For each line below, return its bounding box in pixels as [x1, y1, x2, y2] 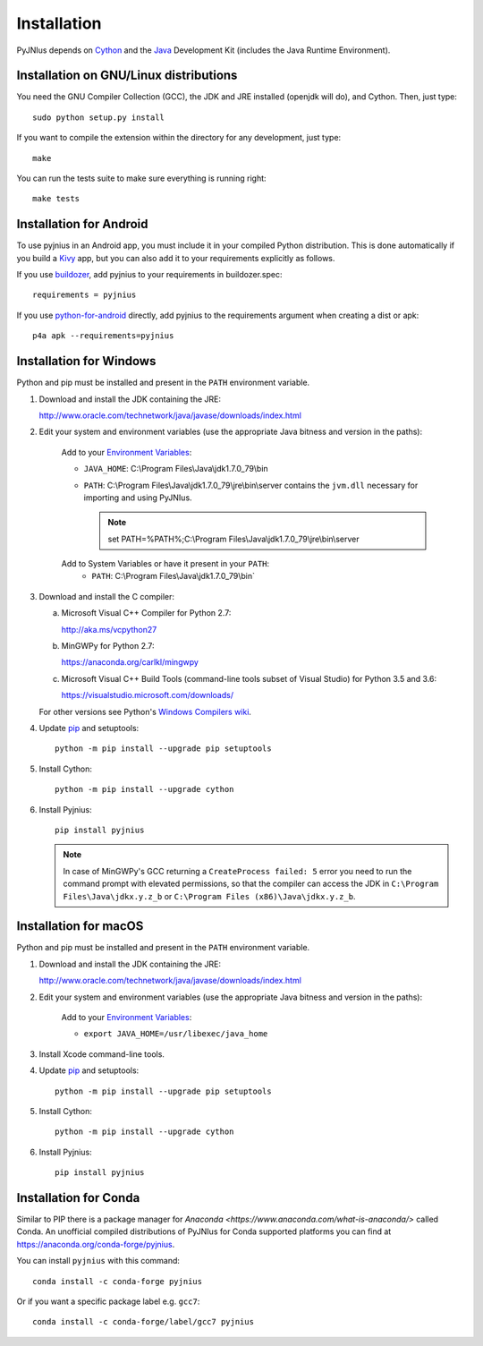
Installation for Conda [16, 1190, 140, 1205]
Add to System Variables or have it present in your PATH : [61, 558, 270, 569]
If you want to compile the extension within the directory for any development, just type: [16, 132, 342, 143]
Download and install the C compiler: [38, 591, 174, 601]
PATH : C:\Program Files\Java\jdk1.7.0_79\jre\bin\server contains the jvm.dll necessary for [83, 480, 419, 490]
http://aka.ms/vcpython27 [61, 624, 157, 635]
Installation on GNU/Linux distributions [16, 68, 238, 83]
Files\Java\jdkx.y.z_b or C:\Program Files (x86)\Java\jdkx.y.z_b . [63, 890, 356, 901]
